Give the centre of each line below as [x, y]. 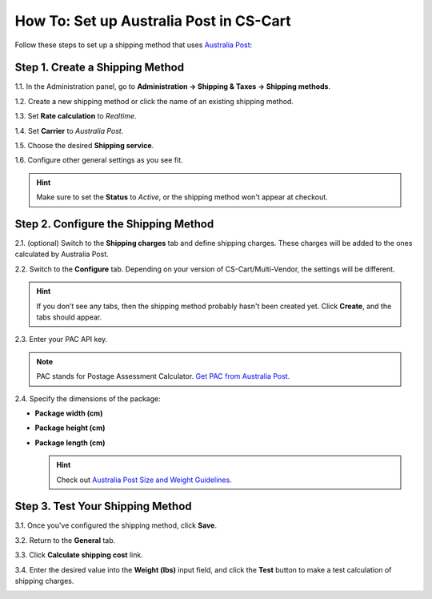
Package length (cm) [70, 442]
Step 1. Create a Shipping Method [99, 68]
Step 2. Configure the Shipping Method [114, 224]
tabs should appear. [69, 317]
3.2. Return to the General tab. [65, 540]
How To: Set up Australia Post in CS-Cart [153, 21]
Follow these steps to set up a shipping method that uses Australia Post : [134, 45]
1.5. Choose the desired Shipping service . [84, 146]
